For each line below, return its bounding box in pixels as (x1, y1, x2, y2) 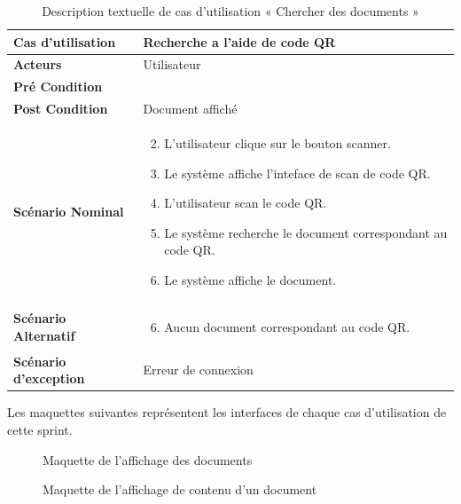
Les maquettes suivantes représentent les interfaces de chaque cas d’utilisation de (7, 403, 447, 421)
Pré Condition (13, 77, 103, 96)
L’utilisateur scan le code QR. (164, 193, 327, 212)
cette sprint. (7, 420, 73, 438)
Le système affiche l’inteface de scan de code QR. (164, 163, 431, 182)
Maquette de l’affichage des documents (43, 450, 253, 469)
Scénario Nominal (13, 201, 124, 220)
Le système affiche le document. (164, 270, 337, 288)
